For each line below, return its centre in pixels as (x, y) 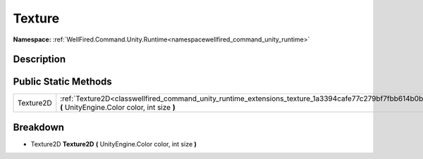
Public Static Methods (62, 82)
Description (39, 59)
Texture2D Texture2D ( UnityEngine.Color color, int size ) (114, 144)
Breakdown (39, 127)
